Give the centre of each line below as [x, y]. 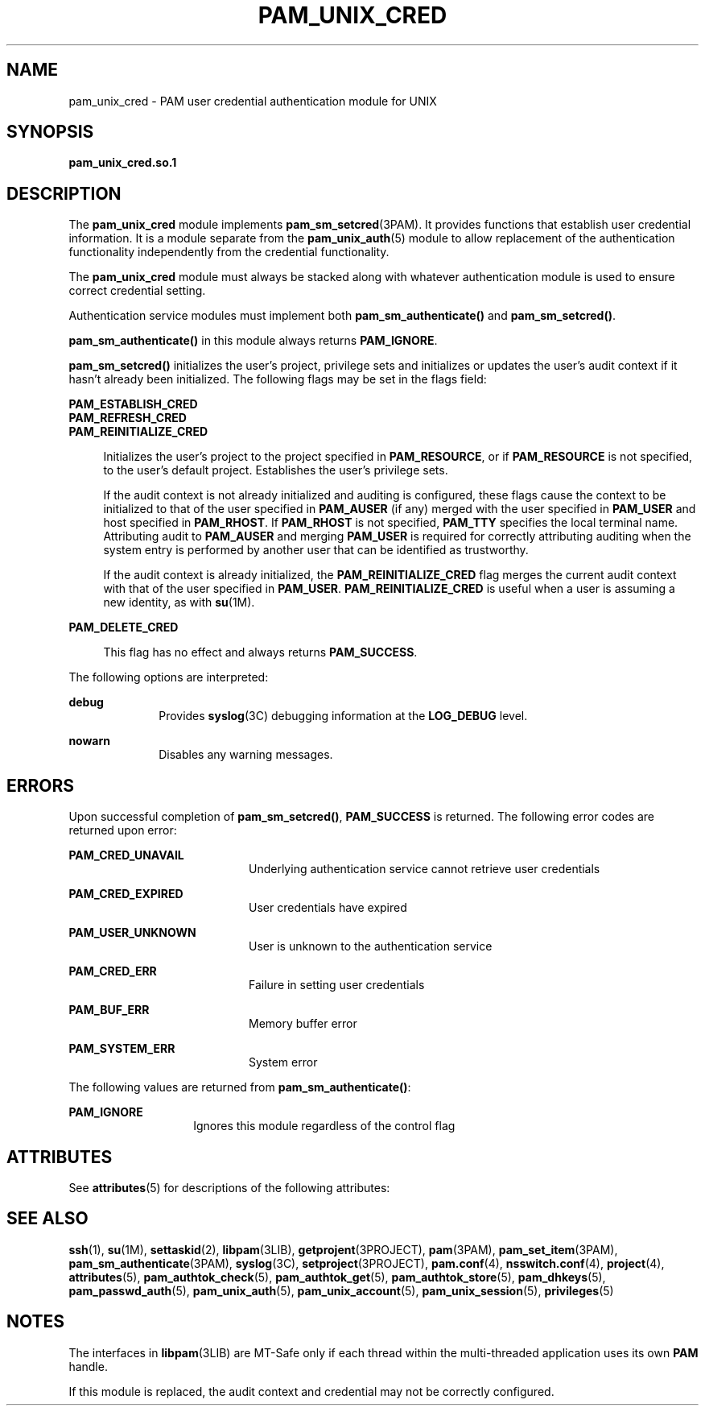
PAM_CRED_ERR [113, 971]
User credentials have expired [328, 908]
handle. [88, 1366]
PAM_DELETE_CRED [124, 627]
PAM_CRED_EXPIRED [126, 894]
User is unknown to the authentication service [371, 946]
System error [283, 1062]
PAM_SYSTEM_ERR [122, 1049]
